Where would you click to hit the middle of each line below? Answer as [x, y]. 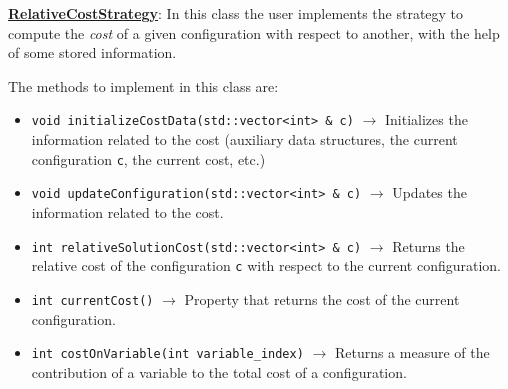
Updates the [429, 192]
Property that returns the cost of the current [322, 298]
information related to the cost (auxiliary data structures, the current [244, 139]
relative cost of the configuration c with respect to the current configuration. [266, 265]
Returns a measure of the [412, 352]
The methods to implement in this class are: [143, 85]
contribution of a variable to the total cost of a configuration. [219, 371]
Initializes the [426, 119]
